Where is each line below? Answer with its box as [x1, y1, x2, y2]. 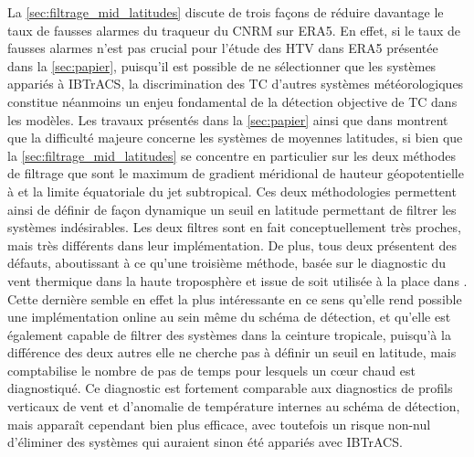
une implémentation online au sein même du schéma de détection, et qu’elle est [7, 307, 451, 326]
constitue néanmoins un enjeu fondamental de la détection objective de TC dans [7, 91, 458, 111]
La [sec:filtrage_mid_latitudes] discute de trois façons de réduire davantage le [7, 3, 444, 21]
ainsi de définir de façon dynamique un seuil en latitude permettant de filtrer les [7, 199, 457, 218]
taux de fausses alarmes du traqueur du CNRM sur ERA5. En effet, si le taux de [7, 20, 461, 39]
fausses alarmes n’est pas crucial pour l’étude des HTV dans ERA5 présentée [7, 38, 438, 58]
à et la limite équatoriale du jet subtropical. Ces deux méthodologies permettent [7, 181, 457, 200]
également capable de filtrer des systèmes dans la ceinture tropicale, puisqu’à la [7, 324, 451, 344]
